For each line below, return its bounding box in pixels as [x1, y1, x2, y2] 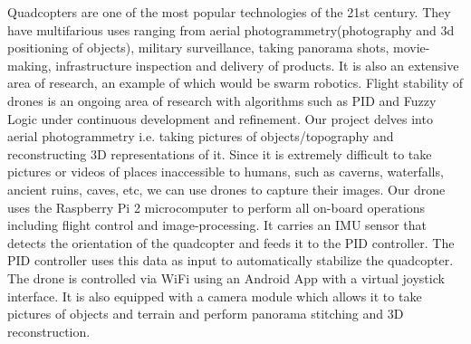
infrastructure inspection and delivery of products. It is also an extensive [55, 55, 459, 74]
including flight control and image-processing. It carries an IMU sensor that [7, 215, 427, 234]
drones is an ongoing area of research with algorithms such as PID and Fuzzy [7, 91, 437, 110]
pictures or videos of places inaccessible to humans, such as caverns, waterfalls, [7, 162, 444, 181]
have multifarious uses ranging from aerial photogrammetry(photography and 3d [7, 20, 455, 39]
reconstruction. [7, 321, 91, 340]
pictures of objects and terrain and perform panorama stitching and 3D [7, 304, 404, 323]
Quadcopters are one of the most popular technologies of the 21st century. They [7, 3, 451, 21]
